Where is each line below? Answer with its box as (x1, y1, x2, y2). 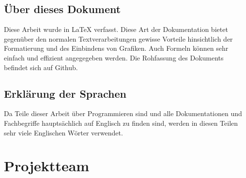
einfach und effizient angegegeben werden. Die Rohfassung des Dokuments (4, 52, 224, 62)
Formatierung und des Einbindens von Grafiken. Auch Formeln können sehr (4, 43, 229, 53)
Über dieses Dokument (4, 1, 121, 16)
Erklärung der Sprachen (4, 86, 126, 101)
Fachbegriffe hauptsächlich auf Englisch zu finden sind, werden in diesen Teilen (4, 118, 238, 128)
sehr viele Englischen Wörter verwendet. (4, 127, 123, 137)
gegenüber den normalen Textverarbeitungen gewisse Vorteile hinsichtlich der (4, 33, 233, 44)
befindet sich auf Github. (4, 62, 78, 72)
